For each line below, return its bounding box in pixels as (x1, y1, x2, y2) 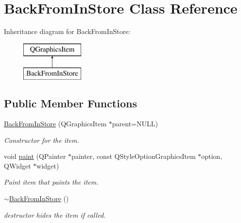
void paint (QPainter (4, 151, 66, 161)
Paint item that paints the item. (4, 177, 99, 187)
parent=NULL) (112, 119, 158, 129)
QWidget (4, 160, 31, 171)
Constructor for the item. (4, 135, 79, 145)
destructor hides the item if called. (4, 209, 106, 220)
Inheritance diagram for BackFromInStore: (4, 26, 131, 36)
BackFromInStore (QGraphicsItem (4, 119, 107, 129)
